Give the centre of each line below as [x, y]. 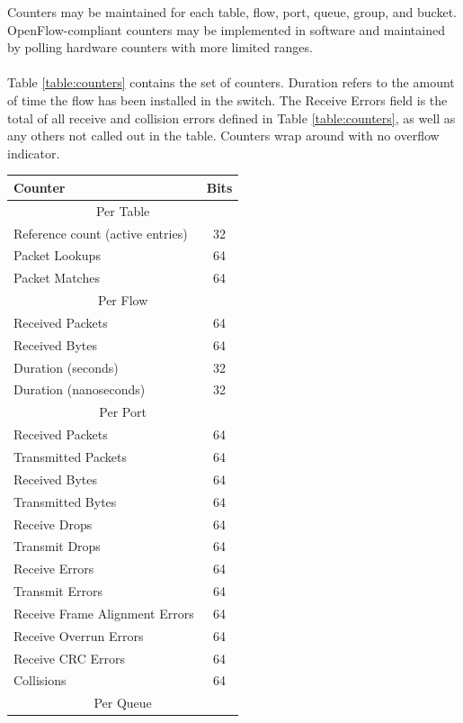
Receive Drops [53, 524]
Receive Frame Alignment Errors [104, 613]
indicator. [34, 153]
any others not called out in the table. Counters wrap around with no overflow [223, 136]
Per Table [123, 210]
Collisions [40, 680]
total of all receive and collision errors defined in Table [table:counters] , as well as [231, 117]
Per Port [123, 412]
